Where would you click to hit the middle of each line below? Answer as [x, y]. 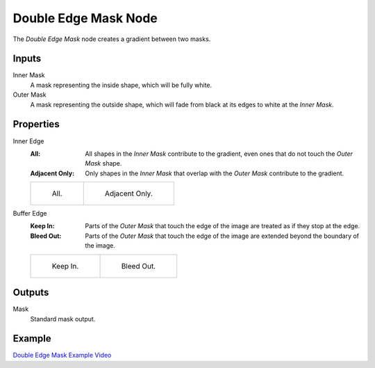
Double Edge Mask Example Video [62, 355]
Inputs [27, 59]
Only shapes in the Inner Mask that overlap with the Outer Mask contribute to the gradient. [215, 173]
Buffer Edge [30, 214]
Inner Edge [28, 141]
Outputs [31, 293]
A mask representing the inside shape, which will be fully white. [121, 85]
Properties [36, 124]
